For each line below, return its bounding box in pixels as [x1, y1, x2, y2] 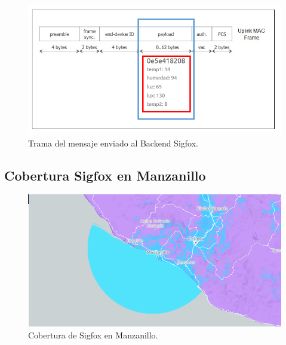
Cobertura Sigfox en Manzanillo [4, 166, 206, 184]
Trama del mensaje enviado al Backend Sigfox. [28, 136, 198, 149]
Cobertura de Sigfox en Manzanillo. [28, 328, 158, 341]
